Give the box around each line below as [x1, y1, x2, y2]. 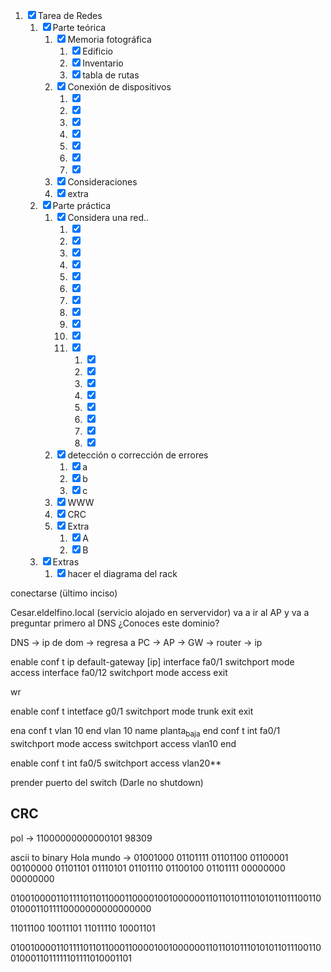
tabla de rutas [82, 69, 140, 81]
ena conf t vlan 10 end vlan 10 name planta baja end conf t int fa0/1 [10, 725, 281, 739]
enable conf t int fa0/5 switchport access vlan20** [10, 757, 222, 769]
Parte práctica [52, 200, 112, 211]
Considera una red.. [67, 212, 150, 223]
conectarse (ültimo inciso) [10, 587, 118, 599]
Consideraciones [67, 176, 138, 188]
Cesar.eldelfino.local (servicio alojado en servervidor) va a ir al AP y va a [10, 607, 310, 618]
